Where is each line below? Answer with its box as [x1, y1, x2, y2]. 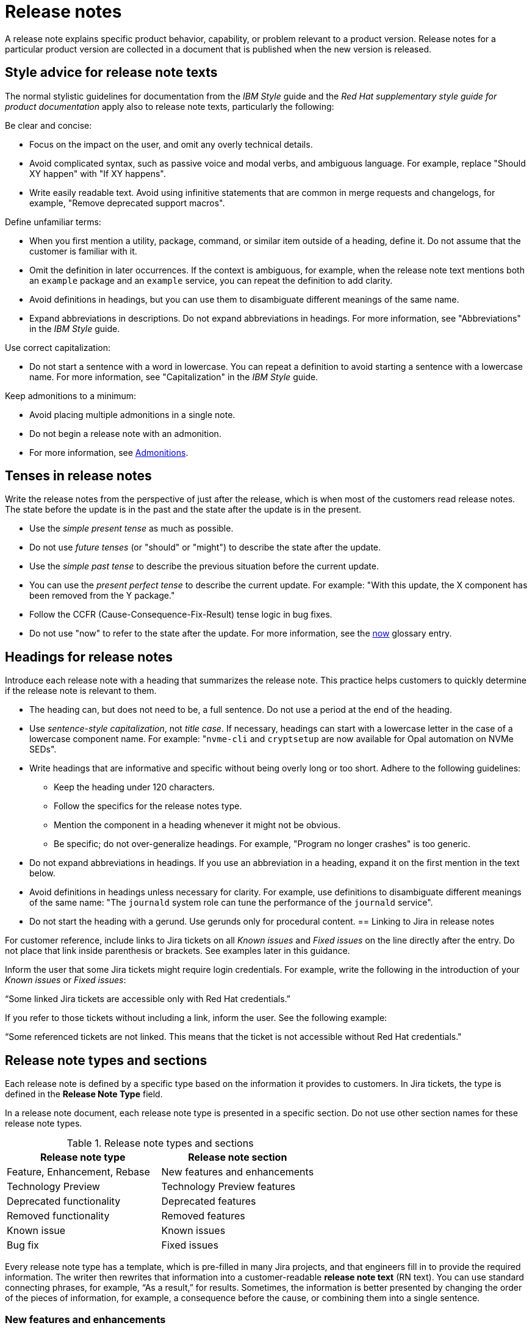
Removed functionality [7, 1210, 110, 1222]
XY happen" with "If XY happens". [29, 168, 166, 179]
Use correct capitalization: [5, 342, 111, 353]
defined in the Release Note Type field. [5, 1089, 163, 1100]
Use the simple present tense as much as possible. [29, 523, 234, 534]
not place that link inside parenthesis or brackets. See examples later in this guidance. [5, 945, 350, 956]
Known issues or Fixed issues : [5, 975, 126, 986]
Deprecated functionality [7, 1195, 121, 1208]
